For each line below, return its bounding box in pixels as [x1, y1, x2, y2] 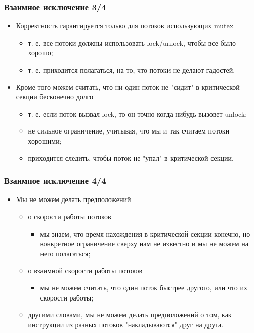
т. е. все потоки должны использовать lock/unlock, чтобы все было [28, 37, 236, 48]
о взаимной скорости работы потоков [28, 265, 143, 276]
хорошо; [28, 47, 53, 58]
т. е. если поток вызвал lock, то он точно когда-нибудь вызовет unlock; [28, 108, 247, 119]
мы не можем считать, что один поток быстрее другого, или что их [40, 282, 247, 292]
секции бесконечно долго [16, 91, 94, 102]
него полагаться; [40, 248, 91, 258]
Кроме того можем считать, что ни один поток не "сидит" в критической [16, 81, 240, 92]
